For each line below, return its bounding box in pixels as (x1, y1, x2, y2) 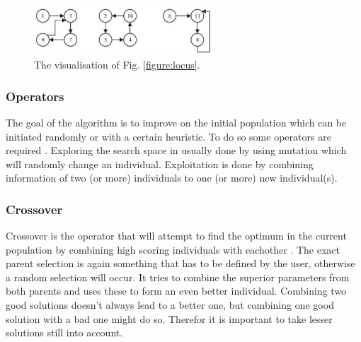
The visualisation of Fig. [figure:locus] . (34, 57, 200, 72)
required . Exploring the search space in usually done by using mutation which (6, 143, 347, 158)
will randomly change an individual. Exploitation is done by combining (6, 156, 314, 171)
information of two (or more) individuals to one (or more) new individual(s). (6, 170, 338, 185)
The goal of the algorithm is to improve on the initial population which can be (6, 114, 347, 129)
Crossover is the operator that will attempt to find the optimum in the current (6, 228, 347, 243)
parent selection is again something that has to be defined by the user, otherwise (6, 256, 355, 271)
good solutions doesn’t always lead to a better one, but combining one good (6, 297, 334, 312)
